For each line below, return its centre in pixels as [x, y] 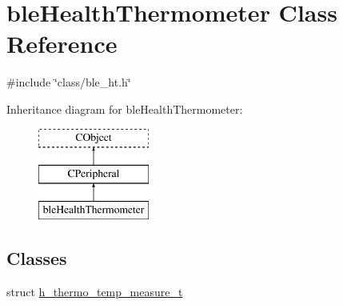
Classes [37, 257]
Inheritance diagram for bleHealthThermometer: [125, 108]
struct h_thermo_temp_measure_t [95, 291]
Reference [62, 44]
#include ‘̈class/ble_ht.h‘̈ [69, 82]
